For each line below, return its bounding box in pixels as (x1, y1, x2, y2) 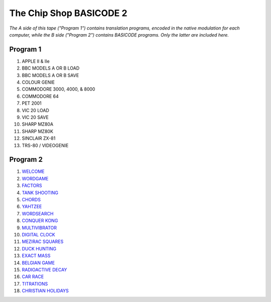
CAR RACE (22, 273, 44, 280)
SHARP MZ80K (22, 128, 54, 134)
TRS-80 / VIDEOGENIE (22, 142, 69, 148)
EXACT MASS (22, 253, 51, 259)
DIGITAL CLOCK (22, 231, 55, 237)
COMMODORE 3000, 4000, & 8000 (22, 86, 95, 92)
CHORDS (22, 197, 41, 202)
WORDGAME (22, 175, 49, 181)
